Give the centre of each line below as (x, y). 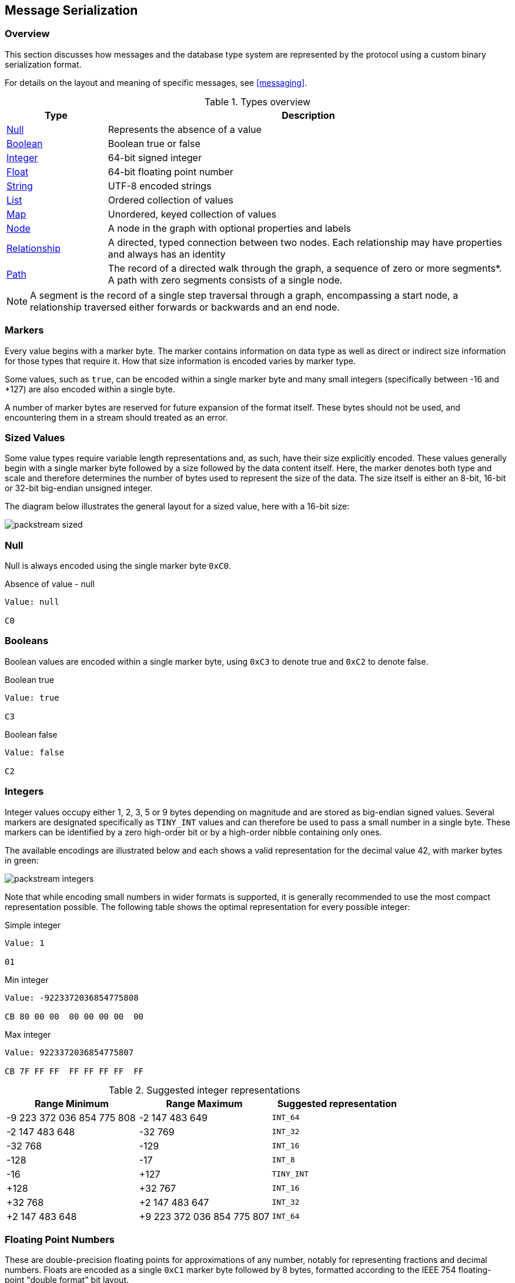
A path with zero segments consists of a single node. (225, 280)
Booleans (27, 641)
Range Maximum (204, 1103)
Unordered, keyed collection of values (192, 214)
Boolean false (31, 734)
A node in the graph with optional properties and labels (229, 228)
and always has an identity (167, 254)
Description (308, 115)
